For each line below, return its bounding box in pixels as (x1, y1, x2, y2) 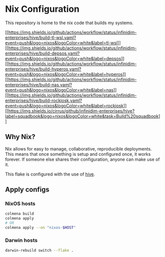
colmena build (5, 211, 34, 217)
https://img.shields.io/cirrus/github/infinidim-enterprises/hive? (8, 108, 135, 114)
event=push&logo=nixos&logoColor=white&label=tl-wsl (5, 39, 118, 45)
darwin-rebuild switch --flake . (5, 248, 74, 253)
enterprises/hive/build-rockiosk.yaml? (5, 97, 82, 103)
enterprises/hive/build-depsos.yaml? (5, 50, 80, 56)
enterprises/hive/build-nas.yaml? (5, 81, 72, 87)
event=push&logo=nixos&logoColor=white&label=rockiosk (5, 103, 124, 109)
